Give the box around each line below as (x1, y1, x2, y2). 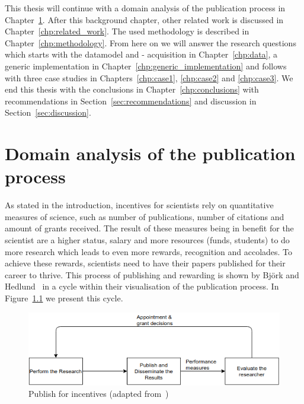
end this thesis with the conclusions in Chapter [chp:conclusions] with (5, 83, 259, 96)
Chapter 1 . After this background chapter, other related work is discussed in (5, 13, 284, 26)
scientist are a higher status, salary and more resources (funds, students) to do (5, 234, 290, 246)
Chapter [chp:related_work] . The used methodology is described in (5, 25, 249, 37)
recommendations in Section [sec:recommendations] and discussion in (5, 94, 257, 107)
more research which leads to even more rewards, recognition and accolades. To (5, 245, 293, 257)
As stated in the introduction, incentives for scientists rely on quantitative (5, 199, 274, 211)
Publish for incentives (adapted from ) (28, 387, 169, 400)
